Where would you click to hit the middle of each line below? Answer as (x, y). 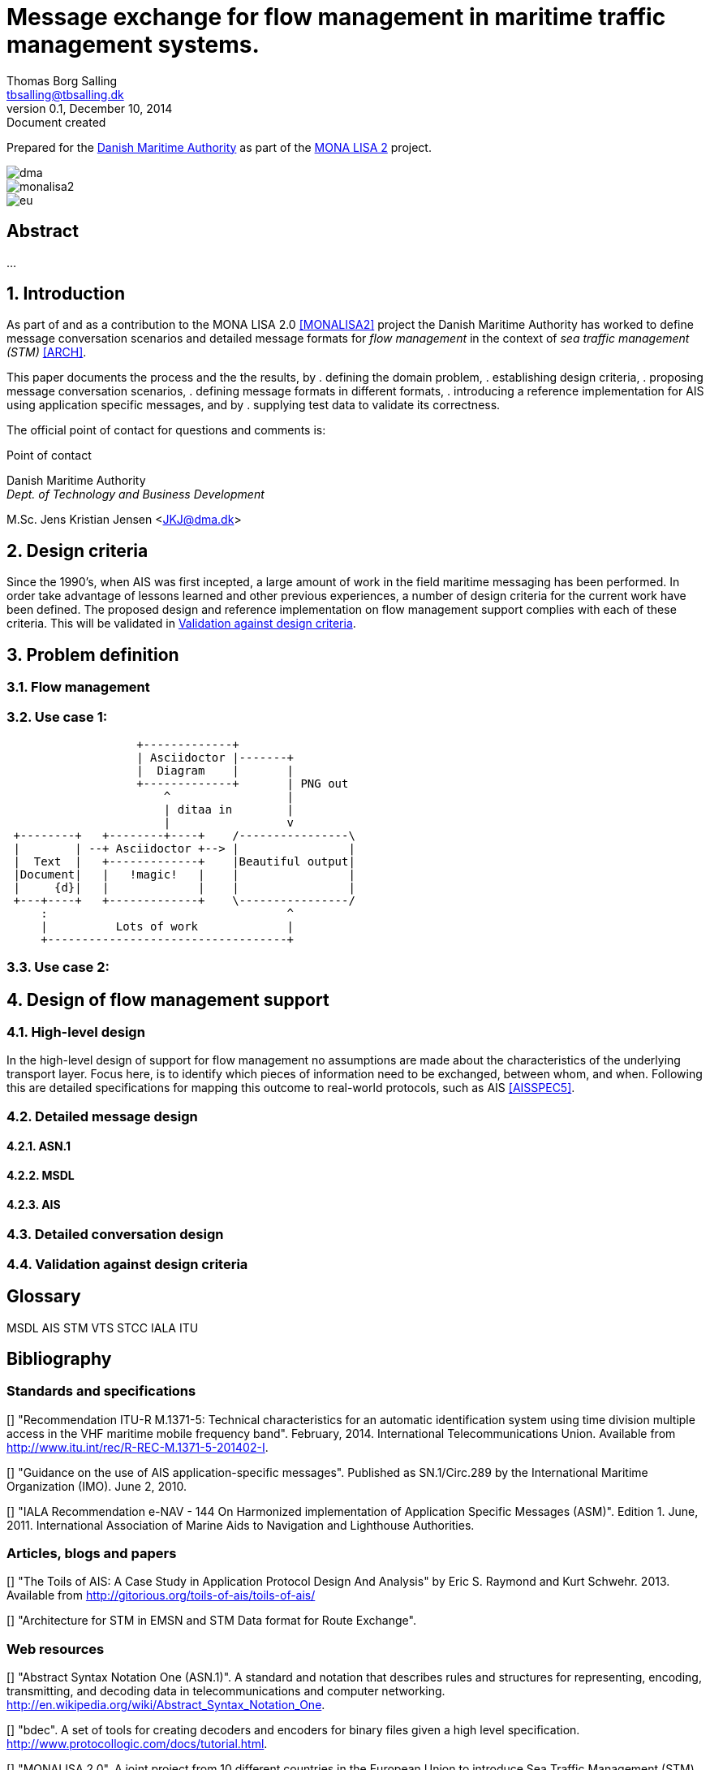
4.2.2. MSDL (41, 1176)
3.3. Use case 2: (58, 967)
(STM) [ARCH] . (47, 352)
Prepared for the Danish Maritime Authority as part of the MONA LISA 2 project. (219, 147)
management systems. (133, 45)
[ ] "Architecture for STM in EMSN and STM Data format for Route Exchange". (211, 1621)
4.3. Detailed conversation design (115, 1235)
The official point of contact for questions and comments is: (166, 430)
